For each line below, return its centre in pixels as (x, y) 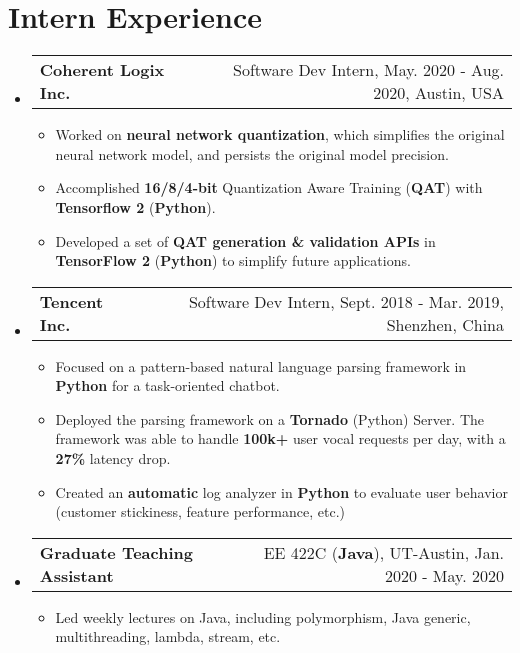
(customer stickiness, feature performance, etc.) (200, 511)
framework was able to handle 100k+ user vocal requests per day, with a (280, 438)
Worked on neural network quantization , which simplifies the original (280, 134)
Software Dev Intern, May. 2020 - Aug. (368, 70)
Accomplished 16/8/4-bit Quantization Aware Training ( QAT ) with (269, 187)
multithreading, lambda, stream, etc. (168, 636)
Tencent (71, 301)
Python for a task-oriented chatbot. (167, 385)
